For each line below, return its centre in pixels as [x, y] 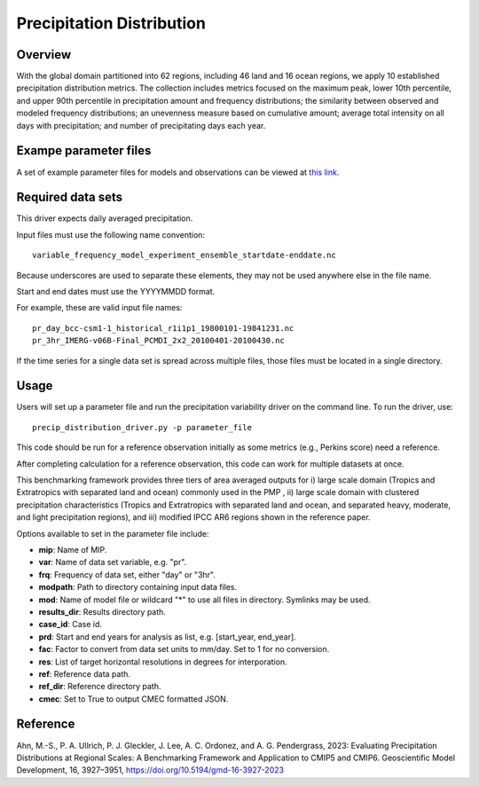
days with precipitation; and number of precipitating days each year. [141, 125]
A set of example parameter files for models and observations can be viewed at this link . [178, 172]
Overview [44, 55]
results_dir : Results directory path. [102, 611]
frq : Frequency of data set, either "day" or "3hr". [127, 574]
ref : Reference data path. [85, 673]
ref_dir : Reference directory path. [100, 687]
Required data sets [70, 197]
